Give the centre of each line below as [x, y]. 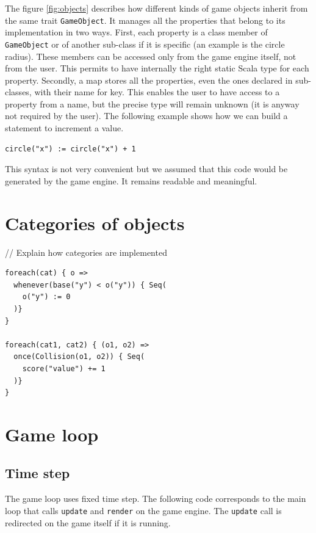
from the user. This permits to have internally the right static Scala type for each [157, 68]
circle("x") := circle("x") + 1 [70, 149]
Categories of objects [95, 223]
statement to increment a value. [64, 128]
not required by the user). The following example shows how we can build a [146, 116]
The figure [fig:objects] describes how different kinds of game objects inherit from [156, 8]
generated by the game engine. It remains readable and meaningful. [131, 180]
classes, [18, 92]
